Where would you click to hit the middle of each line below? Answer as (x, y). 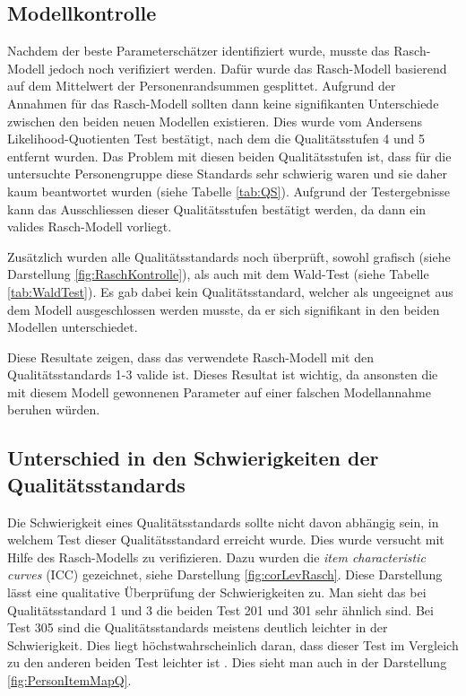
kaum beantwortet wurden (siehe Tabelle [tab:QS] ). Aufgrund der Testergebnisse (229, 191)
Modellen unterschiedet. (73, 327)
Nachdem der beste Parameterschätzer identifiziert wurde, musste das (198, 51)
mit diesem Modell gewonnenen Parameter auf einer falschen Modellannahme (219, 391)
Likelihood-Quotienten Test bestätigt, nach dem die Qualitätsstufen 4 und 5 (216, 139)
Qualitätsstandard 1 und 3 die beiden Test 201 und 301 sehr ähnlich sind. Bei (220, 609)
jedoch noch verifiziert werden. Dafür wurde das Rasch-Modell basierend (248, 68)
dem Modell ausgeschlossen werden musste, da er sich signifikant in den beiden (224, 309)
